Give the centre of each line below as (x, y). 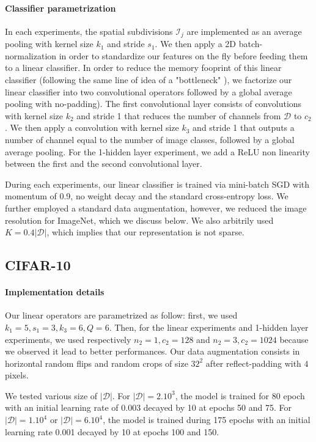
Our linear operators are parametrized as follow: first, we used (121, 315)
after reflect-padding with (253, 363)
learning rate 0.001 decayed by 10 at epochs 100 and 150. (112, 431)
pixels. (17, 375)
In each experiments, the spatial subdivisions (89, 31)
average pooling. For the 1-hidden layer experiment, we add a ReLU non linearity (157, 151)
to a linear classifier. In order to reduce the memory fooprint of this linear (143, 68)
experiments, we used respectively (68, 339)
